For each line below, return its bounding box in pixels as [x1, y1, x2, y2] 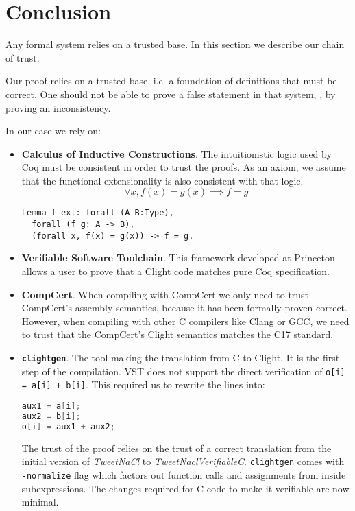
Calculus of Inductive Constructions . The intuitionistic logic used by [21, 146, 332, 161]
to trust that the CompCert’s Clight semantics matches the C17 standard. [21, 327, 334, 342]
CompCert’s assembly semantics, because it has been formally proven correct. [21, 300, 347, 315]
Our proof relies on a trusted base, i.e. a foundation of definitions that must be [5, 73, 337, 88]
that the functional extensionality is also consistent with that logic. [21, 173, 304, 187]
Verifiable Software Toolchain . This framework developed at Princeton [21, 250, 335, 265]
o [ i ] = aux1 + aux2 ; [21, 421, 115, 431]
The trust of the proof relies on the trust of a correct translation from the [21, 440, 332, 455]
